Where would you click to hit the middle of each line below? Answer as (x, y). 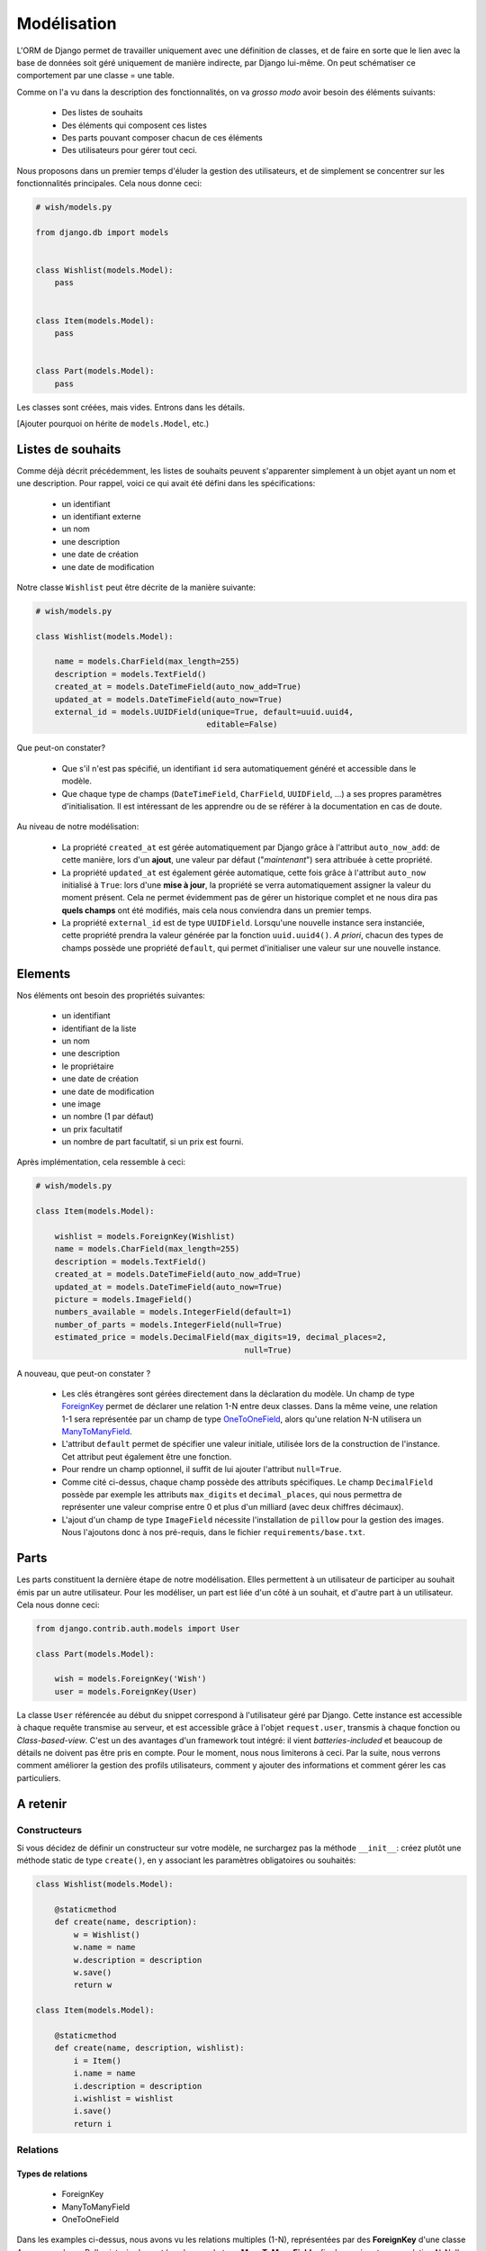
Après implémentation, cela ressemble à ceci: (101, 1162)
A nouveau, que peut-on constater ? (84, 1373)
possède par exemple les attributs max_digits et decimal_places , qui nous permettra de (232, 1495)
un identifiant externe (101, 516)
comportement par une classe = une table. (96, 76)
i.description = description (138, 2086)
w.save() (93, 1973)
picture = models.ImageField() (123, 1299)
